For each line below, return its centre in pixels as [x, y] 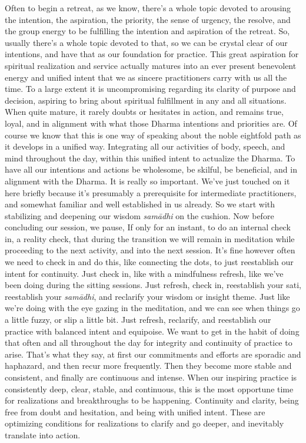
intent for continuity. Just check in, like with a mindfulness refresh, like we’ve [144, 273]
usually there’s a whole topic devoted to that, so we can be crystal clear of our [146, 42]
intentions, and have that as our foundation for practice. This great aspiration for [152, 54]
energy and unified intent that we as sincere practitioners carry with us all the [146, 77]
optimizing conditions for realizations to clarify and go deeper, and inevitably [144, 423]
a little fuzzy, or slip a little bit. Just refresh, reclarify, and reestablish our [138, 320]
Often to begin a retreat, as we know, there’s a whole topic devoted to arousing [148, 8]
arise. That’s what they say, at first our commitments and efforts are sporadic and [153, 354]
